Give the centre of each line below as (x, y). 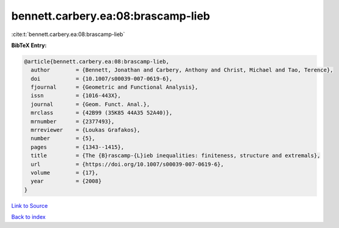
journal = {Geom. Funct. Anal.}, (90, 104)
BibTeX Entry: (29, 45)
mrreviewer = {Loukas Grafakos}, (86, 130)
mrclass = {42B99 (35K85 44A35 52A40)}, (102, 113)
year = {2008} (66, 181)
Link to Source (30, 205)
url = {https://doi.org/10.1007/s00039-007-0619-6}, (127, 164)
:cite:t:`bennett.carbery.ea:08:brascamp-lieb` (68, 34)
